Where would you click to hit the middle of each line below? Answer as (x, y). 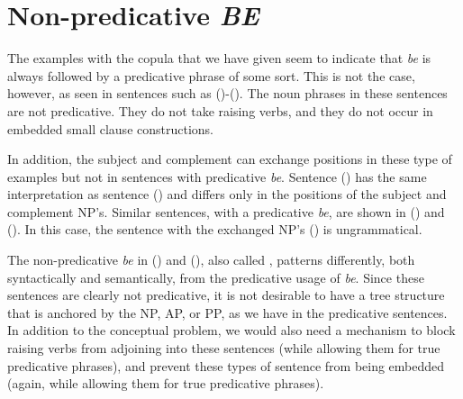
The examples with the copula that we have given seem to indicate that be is (219, 58)
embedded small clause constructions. (110, 128)
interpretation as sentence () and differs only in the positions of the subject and (227, 194)
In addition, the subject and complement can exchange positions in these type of (230, 159)
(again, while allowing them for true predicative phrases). (166, 383)
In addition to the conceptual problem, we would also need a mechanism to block (231, 330)
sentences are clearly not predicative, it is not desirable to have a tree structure (226, 295)
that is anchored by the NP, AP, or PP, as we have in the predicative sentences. (227, 312)
